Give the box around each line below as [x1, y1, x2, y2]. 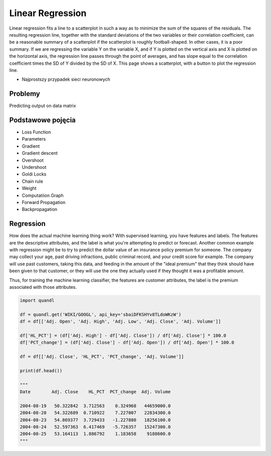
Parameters [22, 136, 46, 142]
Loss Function [22, 129, 51, 135]
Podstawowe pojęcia [9, 116, 76, 124]
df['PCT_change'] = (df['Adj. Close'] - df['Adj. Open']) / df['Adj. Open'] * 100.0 [20, 339, 234, 346]
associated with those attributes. [9, 284, 77, 290]
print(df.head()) [20, 368, 63, 374]
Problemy [9, 89, 40, 98]
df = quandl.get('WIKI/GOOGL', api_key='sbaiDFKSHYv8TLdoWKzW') [20, 311, 182, 317]
